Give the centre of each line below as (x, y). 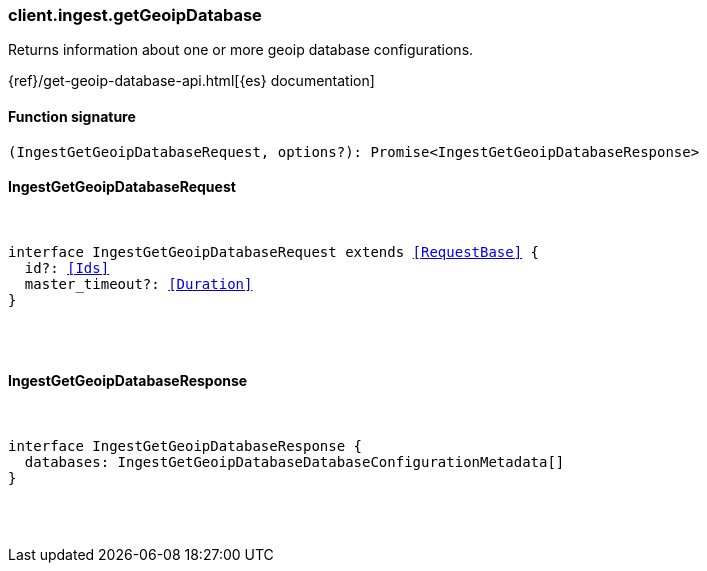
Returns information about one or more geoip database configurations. (241, 50)
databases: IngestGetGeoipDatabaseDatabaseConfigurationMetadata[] (294, 462)
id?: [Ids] (67, 267)
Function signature (72, 116)
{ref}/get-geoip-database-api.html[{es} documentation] (191, 81)
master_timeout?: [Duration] (138, 283)
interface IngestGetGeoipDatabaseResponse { (185, 446)
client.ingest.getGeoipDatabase (135, 15)
